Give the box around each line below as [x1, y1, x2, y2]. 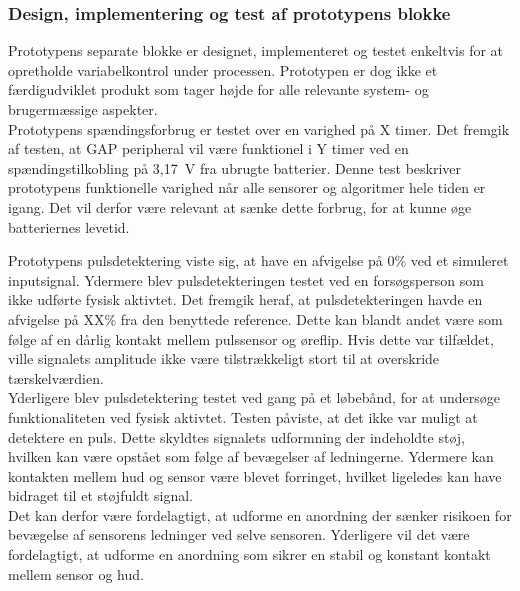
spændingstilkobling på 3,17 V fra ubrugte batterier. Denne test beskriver [8, 157, 462, 178]
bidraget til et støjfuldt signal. [8, 485, 193, 506]
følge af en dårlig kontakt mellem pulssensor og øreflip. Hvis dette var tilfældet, [8, 328, 494, 349]
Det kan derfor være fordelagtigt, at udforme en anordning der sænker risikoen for [8, 504, 512, 525]
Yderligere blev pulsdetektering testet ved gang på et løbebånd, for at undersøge [8, 387, 500, 408]
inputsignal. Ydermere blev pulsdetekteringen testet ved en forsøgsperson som [8, 269, 484, 290]
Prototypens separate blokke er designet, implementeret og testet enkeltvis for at [8, 40, 504, 61]
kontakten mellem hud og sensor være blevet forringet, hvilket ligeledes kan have [8, 465, 502, 486]
